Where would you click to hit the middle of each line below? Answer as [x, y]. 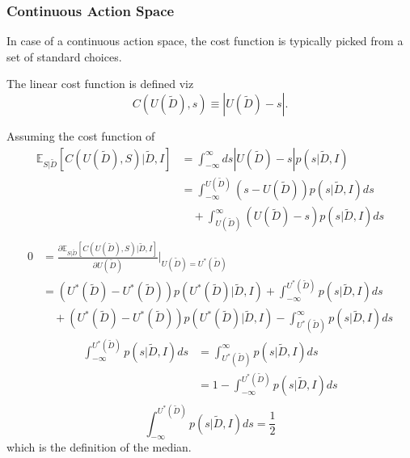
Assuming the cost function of [81, 136]
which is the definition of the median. [99, 447]
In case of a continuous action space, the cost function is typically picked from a [205, 41]
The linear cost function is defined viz [100, 84]
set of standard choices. [64, 56]
